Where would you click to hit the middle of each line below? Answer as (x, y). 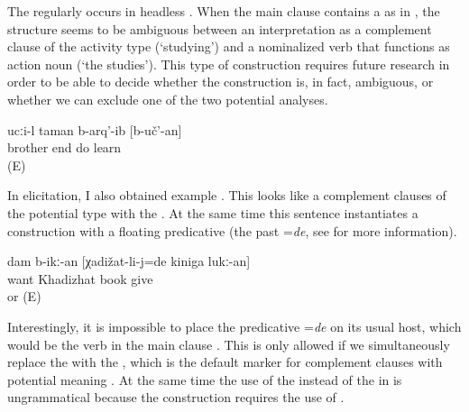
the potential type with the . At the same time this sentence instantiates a (213, 212)
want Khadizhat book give (80, 278)
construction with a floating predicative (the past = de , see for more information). (232, 230)
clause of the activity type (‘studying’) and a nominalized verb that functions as (229, 46)
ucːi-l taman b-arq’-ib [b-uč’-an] (95, 129)
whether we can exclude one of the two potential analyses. (168, 99)
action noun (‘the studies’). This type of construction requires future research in (229, 64)
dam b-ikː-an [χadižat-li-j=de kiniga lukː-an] (129, 261)
